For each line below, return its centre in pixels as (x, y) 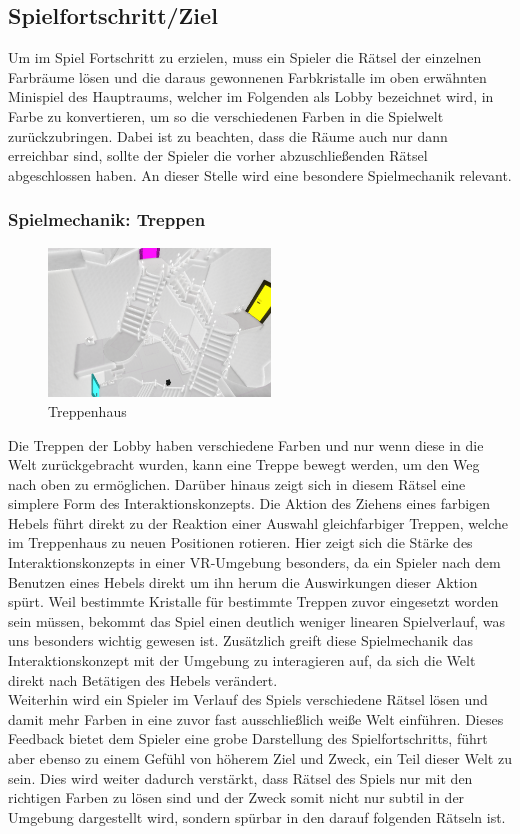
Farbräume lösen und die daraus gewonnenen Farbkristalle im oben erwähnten (247, 76)
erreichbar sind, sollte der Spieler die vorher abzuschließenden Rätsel (218, 155)
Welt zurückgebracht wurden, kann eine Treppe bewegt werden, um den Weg (244, 464)
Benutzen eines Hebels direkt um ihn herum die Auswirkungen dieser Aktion (243, 581)
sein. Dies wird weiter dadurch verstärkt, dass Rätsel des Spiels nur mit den (240, 777)
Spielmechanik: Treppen (107, 219)
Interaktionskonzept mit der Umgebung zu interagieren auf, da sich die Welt (242, 660)
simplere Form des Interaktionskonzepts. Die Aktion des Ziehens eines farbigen (249, 503)
